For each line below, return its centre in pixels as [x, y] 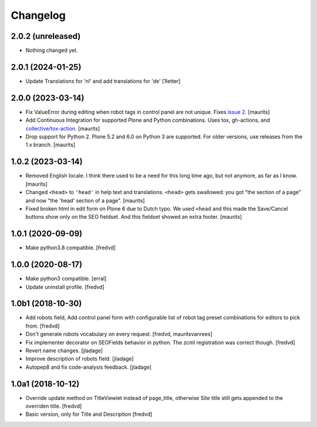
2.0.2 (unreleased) [46, 36]
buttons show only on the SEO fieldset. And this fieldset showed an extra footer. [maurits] [134, 217]
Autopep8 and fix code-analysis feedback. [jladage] [89, 367]
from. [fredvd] [43, 326]
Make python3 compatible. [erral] [66, 279]
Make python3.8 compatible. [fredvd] [71, 248]
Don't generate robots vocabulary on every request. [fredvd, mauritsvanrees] [119, 334]
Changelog [38, 15]
